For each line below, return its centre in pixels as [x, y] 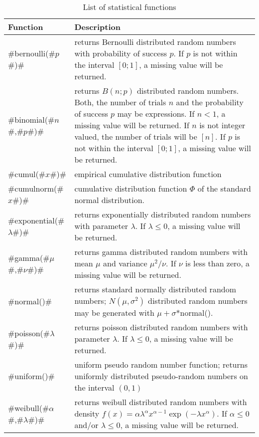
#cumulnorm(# [36, 188]
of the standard [224, 188]
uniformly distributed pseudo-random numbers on [161, 376]
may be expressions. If [156, 113]
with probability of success [121, 53]
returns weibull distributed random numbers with [161, 402]
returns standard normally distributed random [155, 289]
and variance [125, 263]
